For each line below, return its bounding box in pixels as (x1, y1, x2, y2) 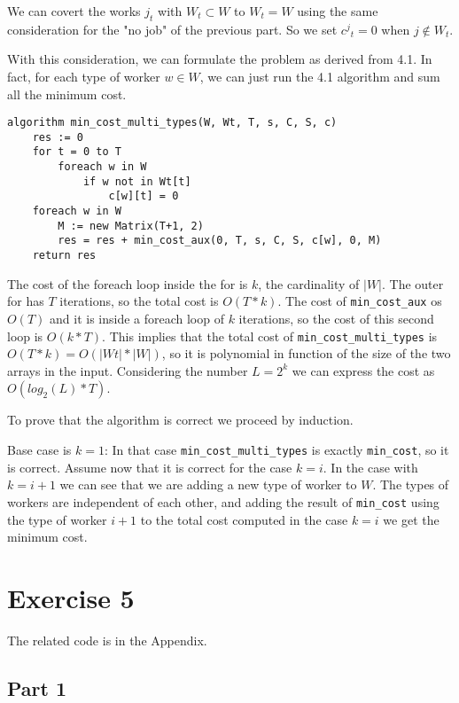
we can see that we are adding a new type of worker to (59, 475, 357, 494)
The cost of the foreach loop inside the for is (7, 274, 248, 293)
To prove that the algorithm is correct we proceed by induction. (7, 410, 354, 429)
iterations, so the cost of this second (238, 309, 434, 327)
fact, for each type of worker (7, 66, 160, 85)
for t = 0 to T (32, 145, 121, 159)
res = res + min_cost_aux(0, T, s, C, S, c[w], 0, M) (58, 234, 382, 247)
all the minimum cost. (7, 84, 127, 103)
